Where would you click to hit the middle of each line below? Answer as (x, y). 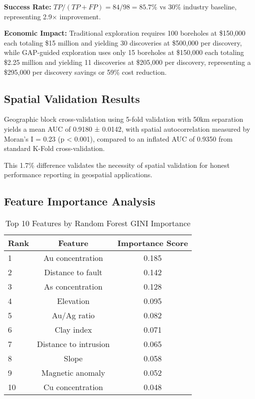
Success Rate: (28, 6)
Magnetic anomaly (73, 373)
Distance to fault (73, 272)
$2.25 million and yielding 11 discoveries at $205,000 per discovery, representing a (127, 62)
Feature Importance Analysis (80, 201)
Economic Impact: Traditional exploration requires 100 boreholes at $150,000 (125, 33)
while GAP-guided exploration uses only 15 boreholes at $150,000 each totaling (124, 52)
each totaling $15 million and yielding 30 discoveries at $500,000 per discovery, (123, 42)
